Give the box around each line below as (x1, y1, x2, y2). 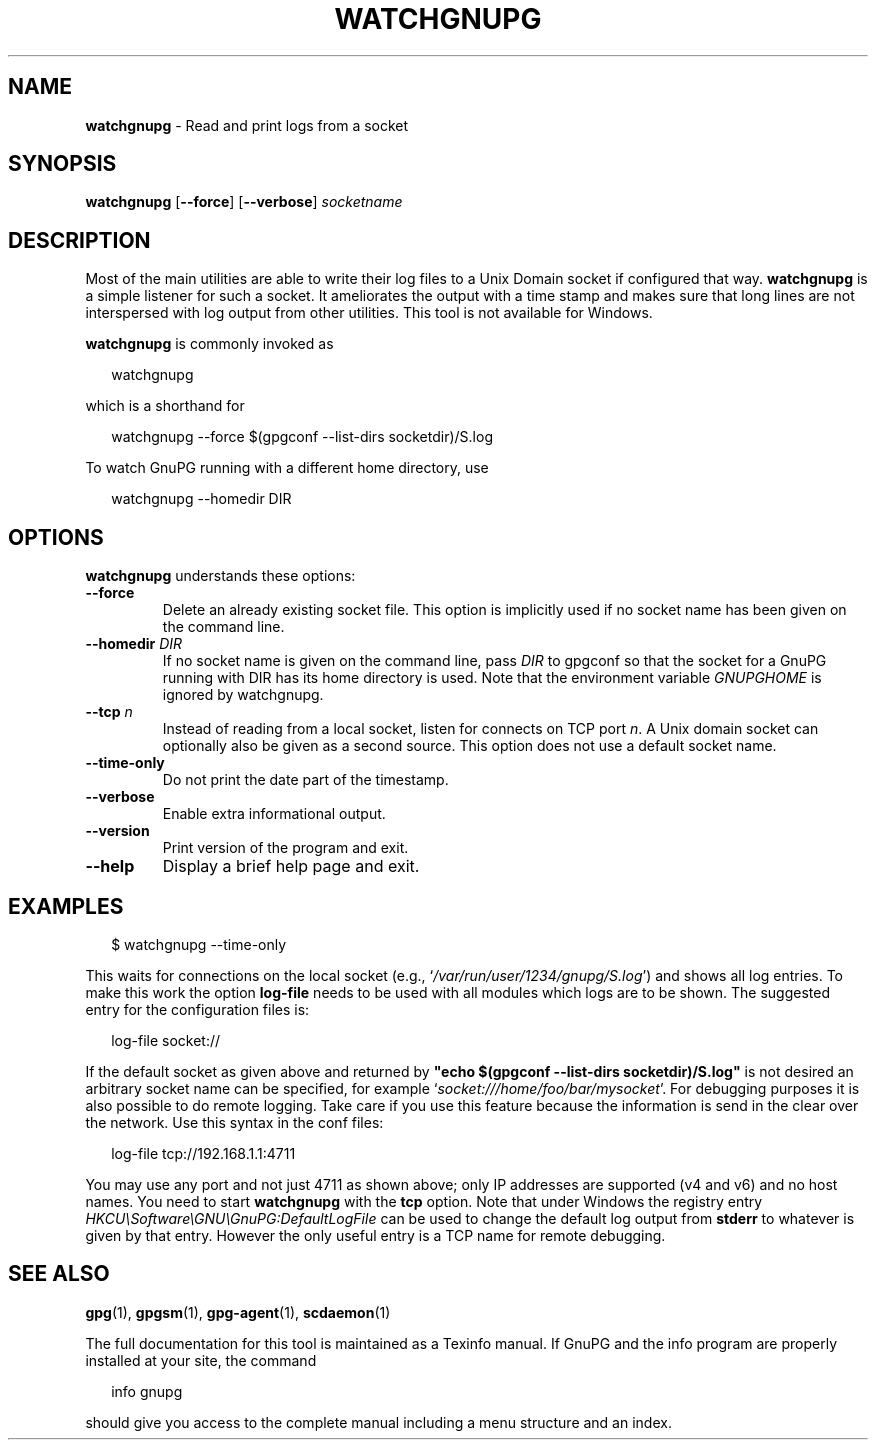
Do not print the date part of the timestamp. (162, 771, 449, 789)
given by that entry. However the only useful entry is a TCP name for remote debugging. (85, 1226, 666, 1244)
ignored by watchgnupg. (162, 686, 324, 704)
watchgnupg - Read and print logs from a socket (85, 116, 409, 134)
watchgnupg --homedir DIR (111, 490, 292, 508)
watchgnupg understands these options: (85, 567, 356, 585)
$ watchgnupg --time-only (111, 935, 287, 953)
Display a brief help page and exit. (162, 856, 420, 877)
